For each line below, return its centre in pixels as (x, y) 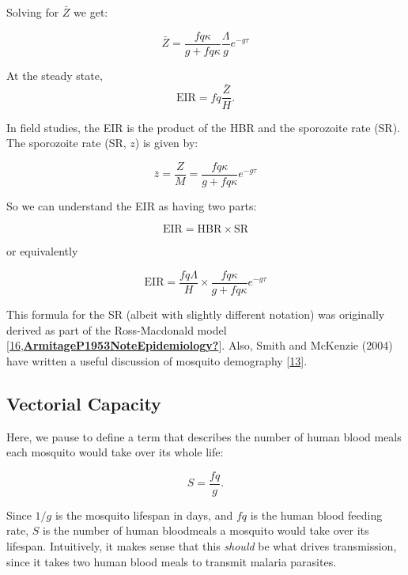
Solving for (33, 12)
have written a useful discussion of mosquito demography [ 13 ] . (157, 360)
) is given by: (166, 143)
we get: (91, 12)
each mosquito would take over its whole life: (115, 452)
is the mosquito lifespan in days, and (144, 514)
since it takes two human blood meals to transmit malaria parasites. (172, 561)
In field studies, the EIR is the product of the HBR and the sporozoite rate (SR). (204, 127)
